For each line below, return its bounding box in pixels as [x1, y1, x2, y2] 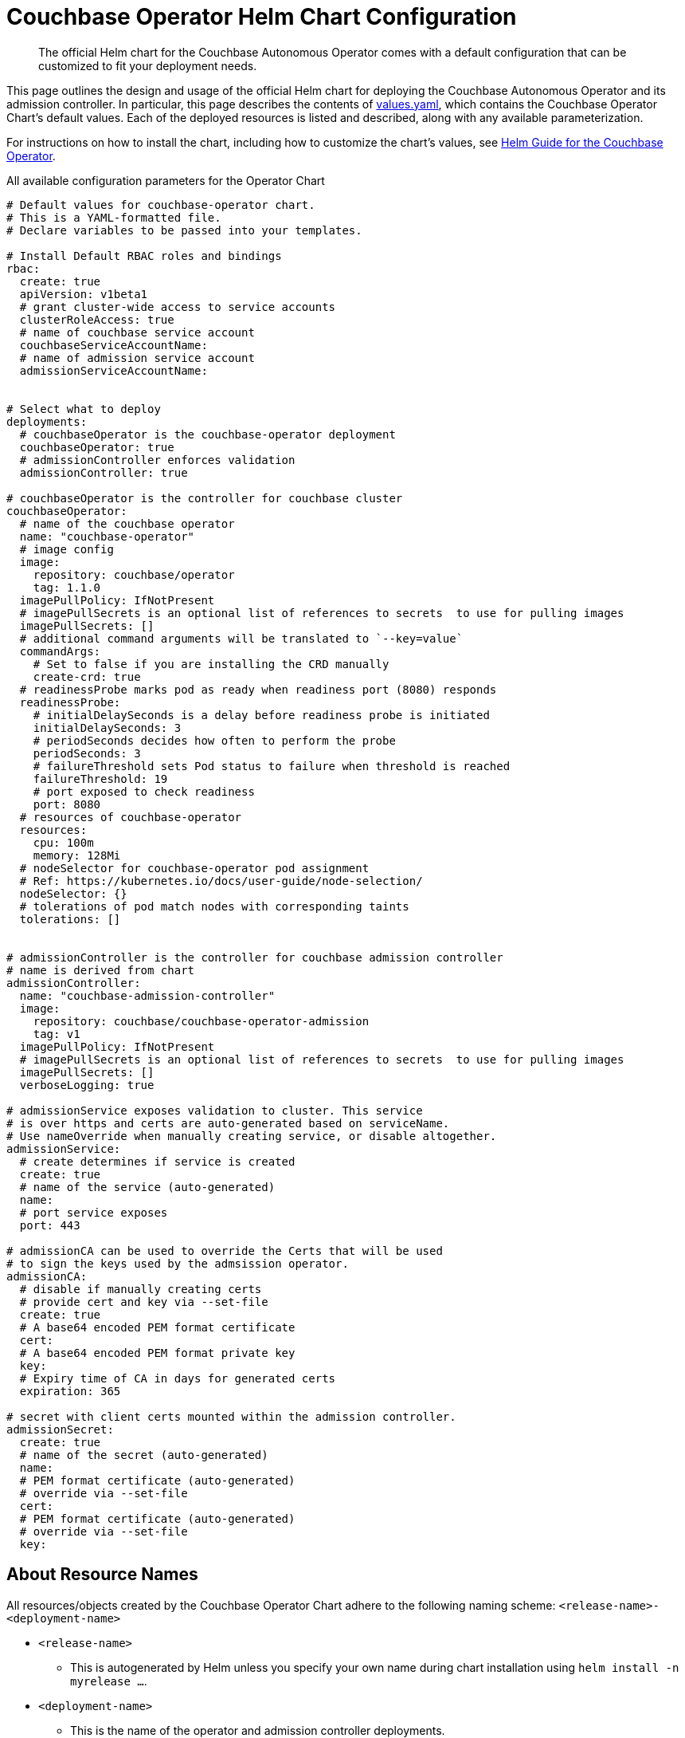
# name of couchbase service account [19, 325, 255, 339]
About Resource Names [6, 1564, 198, 1585]
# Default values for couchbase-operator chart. [6, 198, 315, 211]
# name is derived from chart [6, 963, 195, 977]
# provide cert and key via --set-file [19, 1295, 268, 1308]
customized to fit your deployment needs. [38, 58, 257, 73]
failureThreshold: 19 [33, 772, 168, 785]
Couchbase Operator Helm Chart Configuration [6, 3, 517, 30]
